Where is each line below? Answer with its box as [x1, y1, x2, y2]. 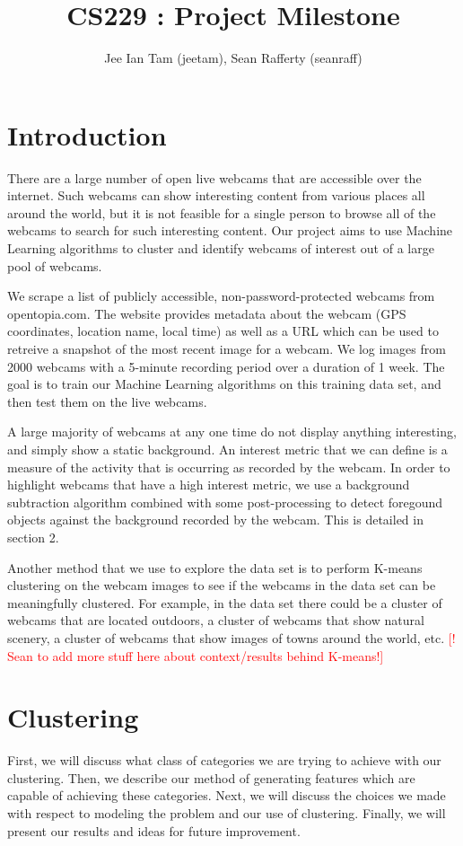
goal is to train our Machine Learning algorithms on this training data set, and [7, 375, 441, 393]
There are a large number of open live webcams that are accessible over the [7, 168, 422, 187]
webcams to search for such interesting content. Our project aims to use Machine [7, 221, 453, 240]
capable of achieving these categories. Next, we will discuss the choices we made [7, 786, 446, 805]
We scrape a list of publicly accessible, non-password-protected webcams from [7, 286, 435, 305]
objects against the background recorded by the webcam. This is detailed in [7, 510, 424, 529]
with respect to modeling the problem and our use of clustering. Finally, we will [7, 804, 446, 822]
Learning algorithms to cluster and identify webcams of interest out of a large [7, 239, 434, 258]
